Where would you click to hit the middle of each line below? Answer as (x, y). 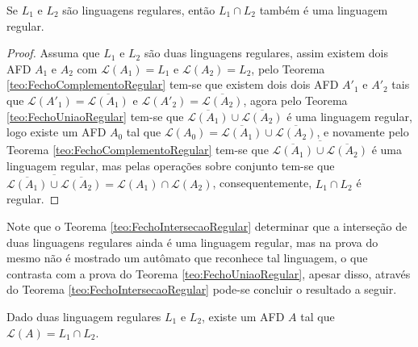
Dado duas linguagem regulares (84, 316)
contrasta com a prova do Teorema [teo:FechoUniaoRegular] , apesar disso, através (209, 273)
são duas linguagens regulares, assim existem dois (266, 53)
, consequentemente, (262, 183)
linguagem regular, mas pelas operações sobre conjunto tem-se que (171, 165)
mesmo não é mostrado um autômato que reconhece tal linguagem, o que (187, 258)
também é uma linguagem (324, 10)
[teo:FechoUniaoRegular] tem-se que (95, 116)
